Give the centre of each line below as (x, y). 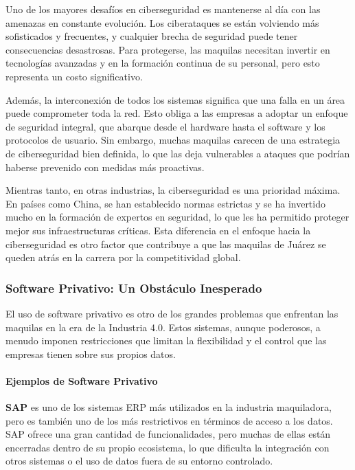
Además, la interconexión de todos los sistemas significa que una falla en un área (175, 99)
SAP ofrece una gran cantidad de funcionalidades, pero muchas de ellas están (168, 434)
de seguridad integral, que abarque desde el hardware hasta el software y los (165, 126)
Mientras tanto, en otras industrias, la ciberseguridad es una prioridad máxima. (173, 190)
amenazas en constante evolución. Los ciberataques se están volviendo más (162, 22)
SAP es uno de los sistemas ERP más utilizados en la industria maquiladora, (169, 407)
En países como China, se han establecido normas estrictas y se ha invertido (165, 203)
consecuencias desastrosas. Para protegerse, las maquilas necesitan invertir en (168, 49)
